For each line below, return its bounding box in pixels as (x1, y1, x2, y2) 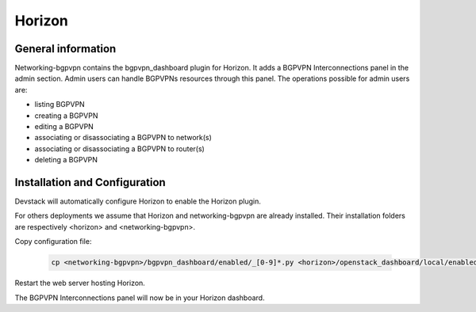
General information (14, 42, 117, 55)
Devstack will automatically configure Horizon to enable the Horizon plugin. (14, 196, 261, 206)
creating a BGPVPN (34, 111, 98, 120)
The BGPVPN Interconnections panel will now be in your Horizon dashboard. (14, 293, 265, 302)
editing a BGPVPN (34, 122, 94, 131)
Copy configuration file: (14, 237, 92, 246)
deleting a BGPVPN (34, 155, 98, 165)
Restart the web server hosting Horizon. (14, 278, 146, 288)
